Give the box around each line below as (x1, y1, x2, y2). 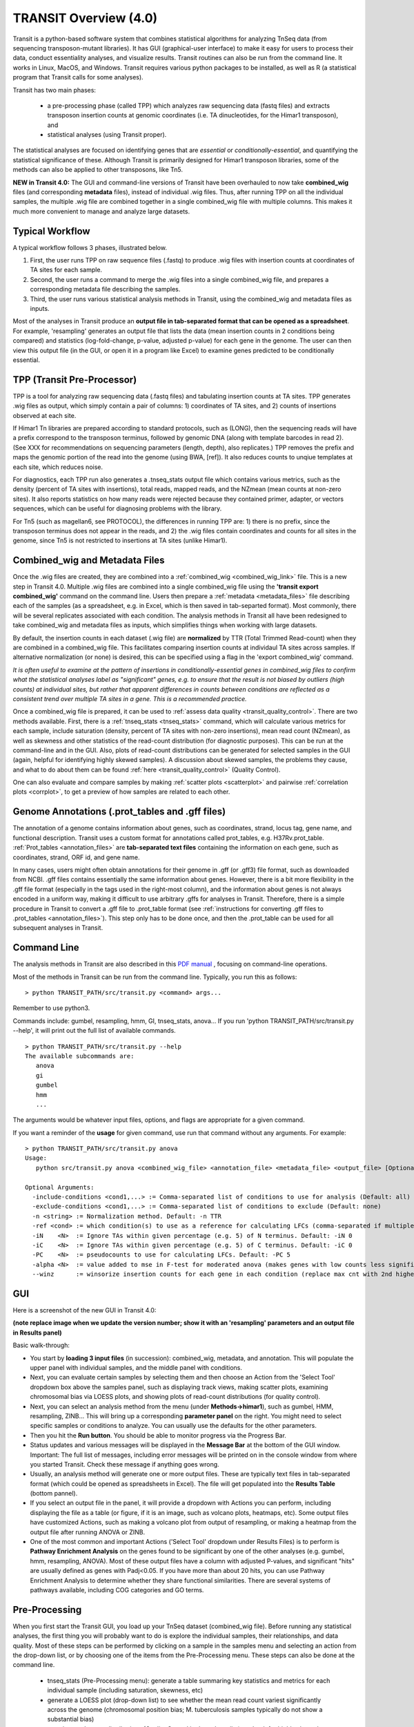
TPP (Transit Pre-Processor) (12, 374, 137, 385)
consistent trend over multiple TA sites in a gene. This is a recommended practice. (12, 694, 248, 703)
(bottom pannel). (30, 1489, 78, 1498)
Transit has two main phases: (12, 86, 97, 94)
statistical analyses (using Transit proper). (47, 131, 167, 139)
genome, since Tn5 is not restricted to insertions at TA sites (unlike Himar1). (12, 536, 228, 545)
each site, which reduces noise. (12, 463, 103, 471)
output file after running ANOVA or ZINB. (30, 1527, 145, 1536)
